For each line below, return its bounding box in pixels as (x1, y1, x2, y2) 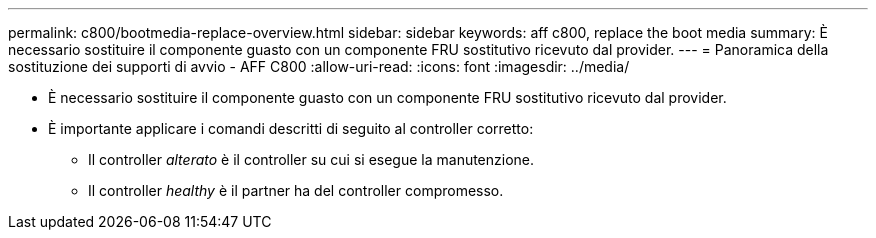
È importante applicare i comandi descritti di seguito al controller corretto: (48, 120, 534, 137)
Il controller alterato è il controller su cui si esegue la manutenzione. (88, 151, 535, 168)
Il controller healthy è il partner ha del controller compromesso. (88, 182, 504, 199)
